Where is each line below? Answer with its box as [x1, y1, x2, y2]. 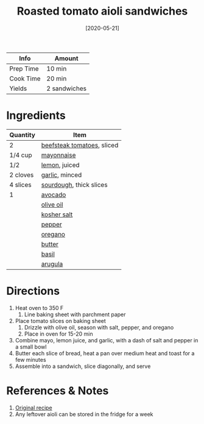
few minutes [15, 356, 47, 363]
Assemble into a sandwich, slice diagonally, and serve [15, 362, 151, 370]
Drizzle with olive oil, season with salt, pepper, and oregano [24, 323, 174, 331]
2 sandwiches [46, 84, 87, 93]
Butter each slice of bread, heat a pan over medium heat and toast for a [15, 349, 195, 357]
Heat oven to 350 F [15, 304, 64, 311]
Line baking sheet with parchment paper [24, 311, 126, 318]
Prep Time [9, 64, 39, 72]
